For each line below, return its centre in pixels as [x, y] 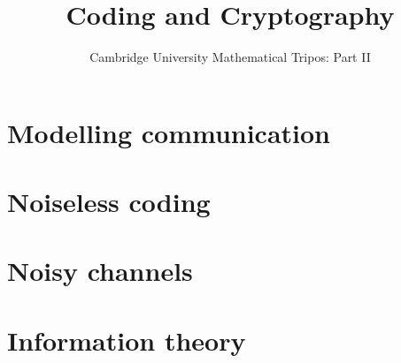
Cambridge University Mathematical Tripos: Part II [230, 57]
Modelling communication [169, 132]
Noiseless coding [109, 202]
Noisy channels [100, 271]
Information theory [127, 340]
